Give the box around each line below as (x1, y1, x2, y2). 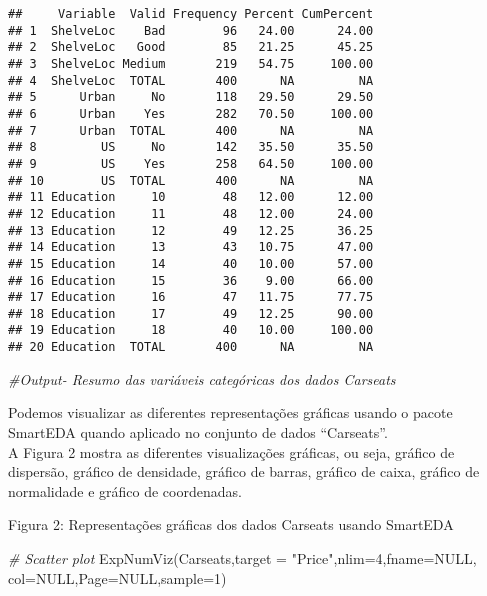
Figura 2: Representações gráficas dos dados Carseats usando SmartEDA (8, 514, 454, 535)
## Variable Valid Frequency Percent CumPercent (8, 7, 374, 21)
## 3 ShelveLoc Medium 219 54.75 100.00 (8, 56, 374, 71)
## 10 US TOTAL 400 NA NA (8, 173, 374, 188)
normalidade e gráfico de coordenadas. (8, 480, 242, 501)
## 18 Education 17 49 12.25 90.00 (8, 306, 374, 321)
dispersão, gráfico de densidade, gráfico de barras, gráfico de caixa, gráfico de (8, 461, 480, 482)
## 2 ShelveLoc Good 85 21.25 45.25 (8, 40, 374, 55)
